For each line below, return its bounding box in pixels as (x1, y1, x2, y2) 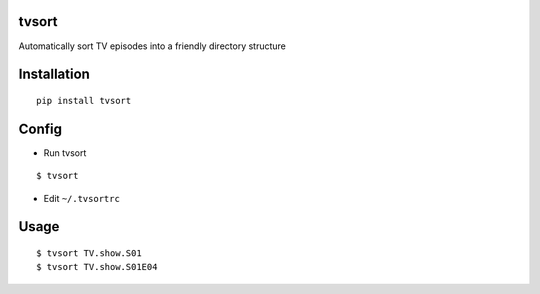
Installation (18, 66, 90, 83)
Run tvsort (43, 146, 87, 159)
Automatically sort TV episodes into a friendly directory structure (18, 40, 287, 52)
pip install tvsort (36, 95, 132, 106)
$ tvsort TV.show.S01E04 (36, 261, 158, 273)
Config (18, 120, 62, 137)
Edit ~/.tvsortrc (43, 192, 120, 204)
